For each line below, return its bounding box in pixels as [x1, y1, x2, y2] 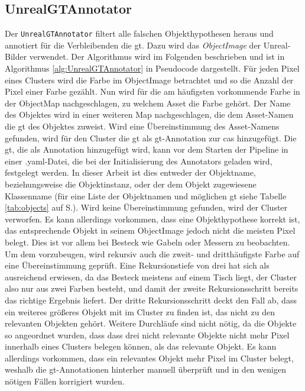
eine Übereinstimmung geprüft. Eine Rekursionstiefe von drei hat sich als [5, 259, 270, 272]
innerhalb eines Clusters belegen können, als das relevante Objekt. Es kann [5, 340, 277, 353]
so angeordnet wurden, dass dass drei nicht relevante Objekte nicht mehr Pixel [5, 328, 290, 341]
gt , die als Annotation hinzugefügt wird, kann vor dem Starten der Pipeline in [5, 143, 288, 156]
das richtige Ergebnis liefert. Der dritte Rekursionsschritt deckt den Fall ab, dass [5, 293, 297, 306]
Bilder [5, 50, 27, 63]
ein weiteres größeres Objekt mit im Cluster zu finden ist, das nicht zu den [5, 305, 275, 318]
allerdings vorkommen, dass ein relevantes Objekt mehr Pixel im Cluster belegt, [5, 351, 294, 364]
